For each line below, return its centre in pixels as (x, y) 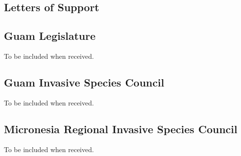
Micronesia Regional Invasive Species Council (121, 129)
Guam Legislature (50, 36)
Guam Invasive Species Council (84, 82)
